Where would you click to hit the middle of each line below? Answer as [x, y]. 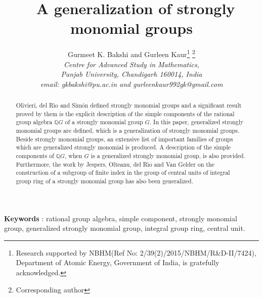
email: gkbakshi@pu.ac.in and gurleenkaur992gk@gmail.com [131, 84]
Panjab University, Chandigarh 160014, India [131, 74]
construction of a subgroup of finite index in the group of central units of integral [123, 172]
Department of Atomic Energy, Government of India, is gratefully [118, 262]
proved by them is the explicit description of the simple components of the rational [125, 113]
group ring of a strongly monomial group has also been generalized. [104, 181]
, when [74, 156]
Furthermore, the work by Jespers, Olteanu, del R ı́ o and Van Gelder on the [115, 164]
